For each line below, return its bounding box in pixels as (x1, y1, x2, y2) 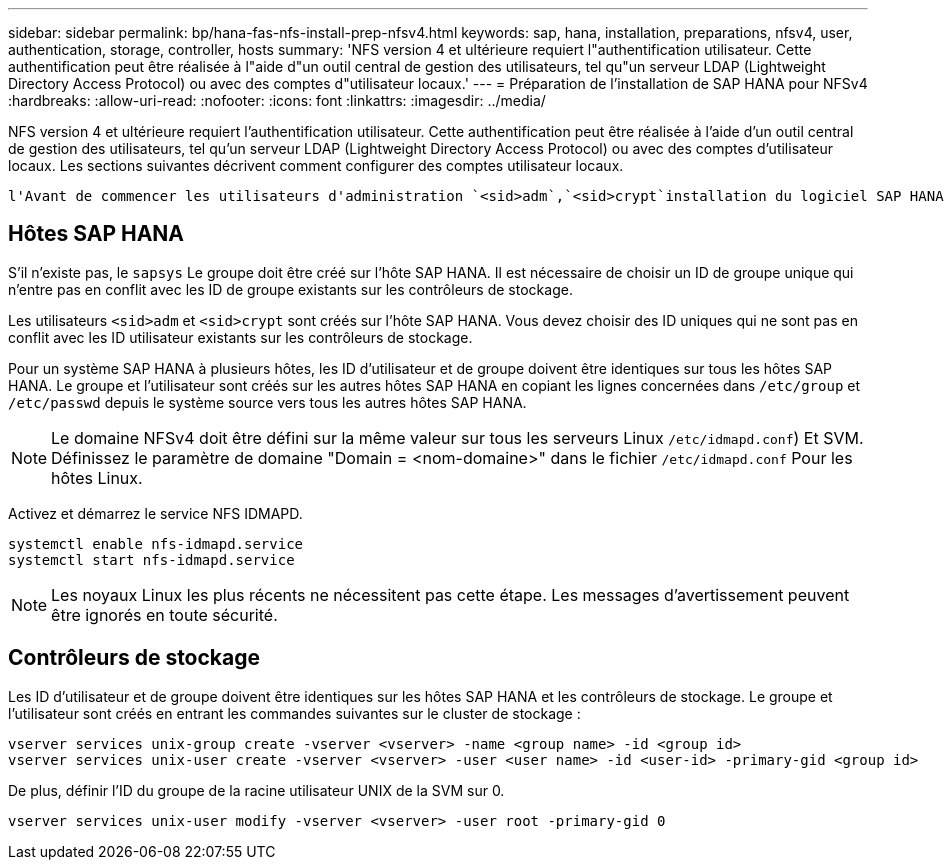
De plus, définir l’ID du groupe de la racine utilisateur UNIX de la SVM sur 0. (8, 781, 505, 799)
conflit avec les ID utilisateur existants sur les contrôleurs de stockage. (8, 328, 473, 346)
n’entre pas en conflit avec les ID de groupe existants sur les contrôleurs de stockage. (8, 280, 573, 298)
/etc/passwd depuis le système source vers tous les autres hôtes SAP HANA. (8, 393, 527, 411)
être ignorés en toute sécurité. (51, 604, 278, 625)
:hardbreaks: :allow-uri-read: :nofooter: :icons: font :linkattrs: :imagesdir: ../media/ (8, 92, 546, 109)
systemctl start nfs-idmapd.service (8, 551, 295, 568)
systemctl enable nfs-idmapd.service (8, 535, 304, 552)
